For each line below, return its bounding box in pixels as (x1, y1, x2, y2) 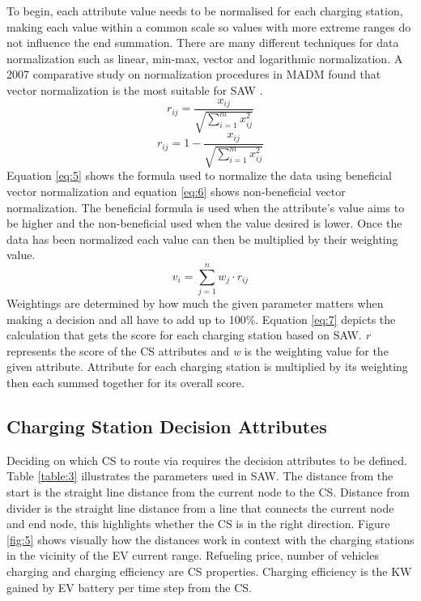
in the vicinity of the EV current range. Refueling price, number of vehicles (6, 547, 379, 564)
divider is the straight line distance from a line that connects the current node (6, 499, 394, 516)
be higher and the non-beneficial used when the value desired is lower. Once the (6, 215, 402, 232)
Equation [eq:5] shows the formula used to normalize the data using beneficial (6, 167, 392, 184)
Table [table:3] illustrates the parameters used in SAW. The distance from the (6, 467, 393, 484)
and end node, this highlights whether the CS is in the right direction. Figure (6, 515, 390, 532)
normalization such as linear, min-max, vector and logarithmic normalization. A (6, 49, 403, 66)
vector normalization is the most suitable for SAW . (6, 81, 263, 98)
